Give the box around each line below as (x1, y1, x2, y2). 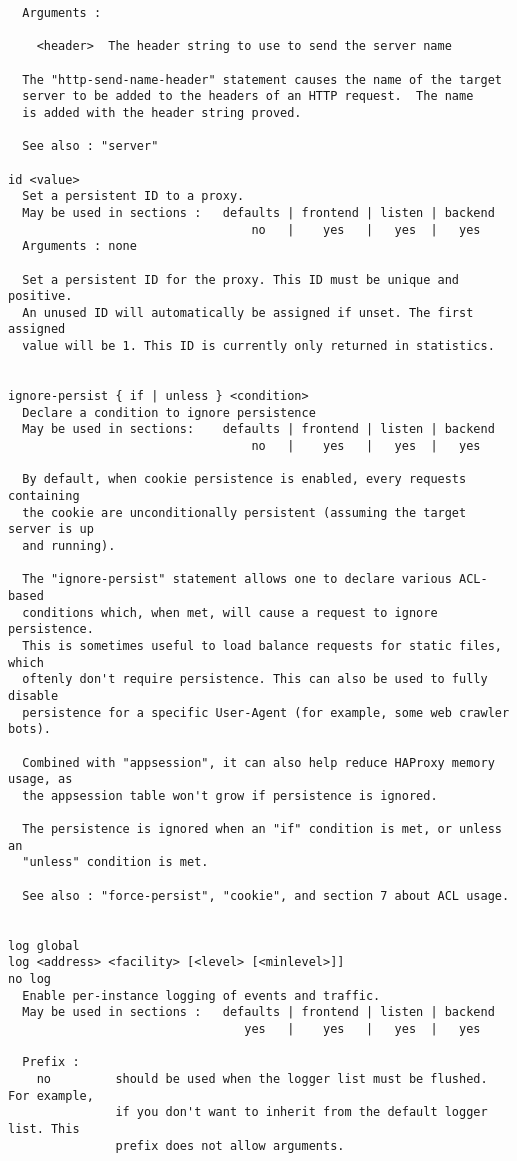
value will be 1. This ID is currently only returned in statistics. (22, 339, 495, 354)
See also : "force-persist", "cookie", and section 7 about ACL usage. (22, 888, 510, 903)
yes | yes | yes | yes (244, 1022, 481, 1037)
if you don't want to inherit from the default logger (115, 1105, 488, 1120)
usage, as (8, 772, 73, 787)
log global (8, 938, 80, 953)
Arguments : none (22, 239, 137, 254)
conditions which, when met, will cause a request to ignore (22, 605, 438, 620)
